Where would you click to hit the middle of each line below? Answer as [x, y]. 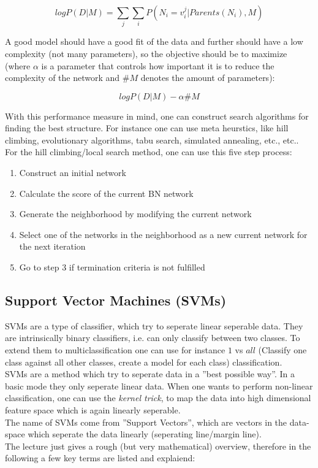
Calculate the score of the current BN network [106, 193]
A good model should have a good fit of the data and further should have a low [154, 41]
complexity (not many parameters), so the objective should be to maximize [146, 53]
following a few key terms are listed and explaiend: [100, 458]
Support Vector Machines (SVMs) [116, 300]
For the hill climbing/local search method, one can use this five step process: [149, 152]
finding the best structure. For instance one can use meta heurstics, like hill [147, 128]
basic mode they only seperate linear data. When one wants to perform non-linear [159, 386]
